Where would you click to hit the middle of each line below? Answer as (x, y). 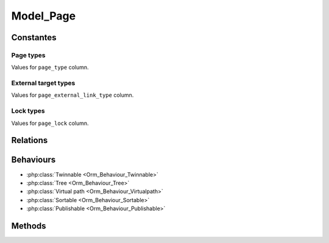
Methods (29, 226)
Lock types (28, 111)
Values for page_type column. (50, 68)
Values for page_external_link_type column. (73, 95)
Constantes (34, 37)
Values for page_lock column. (50, 123)
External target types (43, 83)
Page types (28, 55)
